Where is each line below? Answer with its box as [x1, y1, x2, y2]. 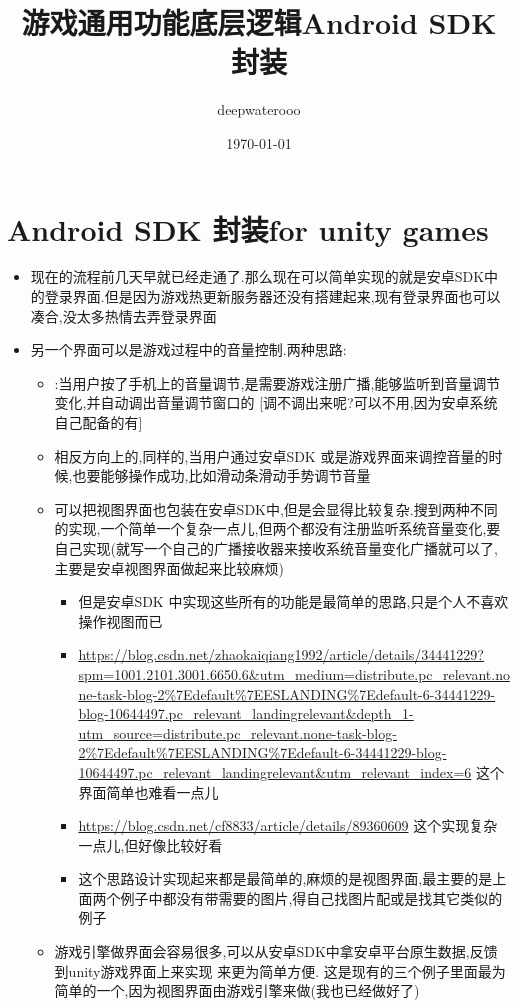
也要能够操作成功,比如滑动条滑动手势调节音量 [72, 465, 371, 486]
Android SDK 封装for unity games [7, 208, 489, 249]
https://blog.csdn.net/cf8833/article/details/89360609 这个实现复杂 [78, 815, 498, 836]
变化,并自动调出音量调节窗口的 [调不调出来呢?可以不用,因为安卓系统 [54, 392, 498, 413]
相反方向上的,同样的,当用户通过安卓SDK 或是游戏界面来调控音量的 [54, 445, 489, 466]
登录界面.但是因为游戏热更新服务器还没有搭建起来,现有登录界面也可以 [44, 286, 501, 307]
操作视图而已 [78, 610, 163, 631]
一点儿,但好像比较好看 [78, 834, 223, 855]
